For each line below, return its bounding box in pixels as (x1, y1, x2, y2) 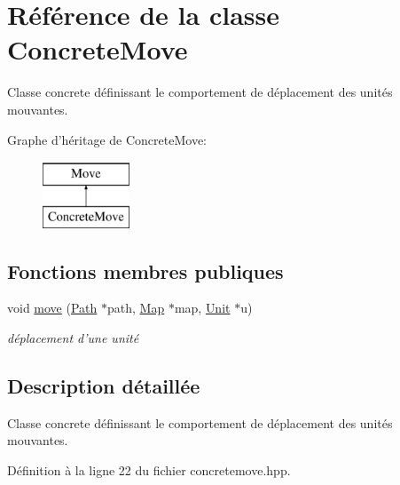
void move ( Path (7, 298, 98, 317)
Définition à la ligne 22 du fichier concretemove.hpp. (7, 461, 291, 480)
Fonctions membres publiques (7, 257, 284, 284)
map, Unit (174, 298, 231, 317)
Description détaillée (7, 372, 200, 400)
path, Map (107, 298, 165, 317)
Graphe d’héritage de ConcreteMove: (7, 130, 207, 148)
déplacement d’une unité (7, 329, 139, 347)
